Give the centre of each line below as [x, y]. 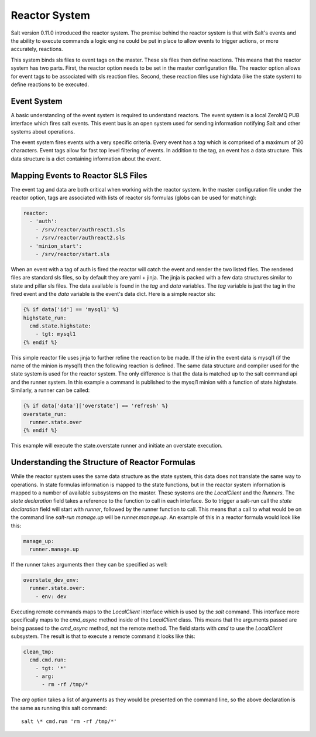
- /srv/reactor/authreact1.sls [80, 229]
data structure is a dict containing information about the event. [86, 159]
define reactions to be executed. [50, 84]
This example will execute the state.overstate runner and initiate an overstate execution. [116, 446]
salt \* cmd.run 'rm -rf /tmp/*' [69, 721]
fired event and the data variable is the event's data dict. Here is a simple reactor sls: [113, 294]
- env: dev [51, 596]
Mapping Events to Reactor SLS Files [79, 175]
